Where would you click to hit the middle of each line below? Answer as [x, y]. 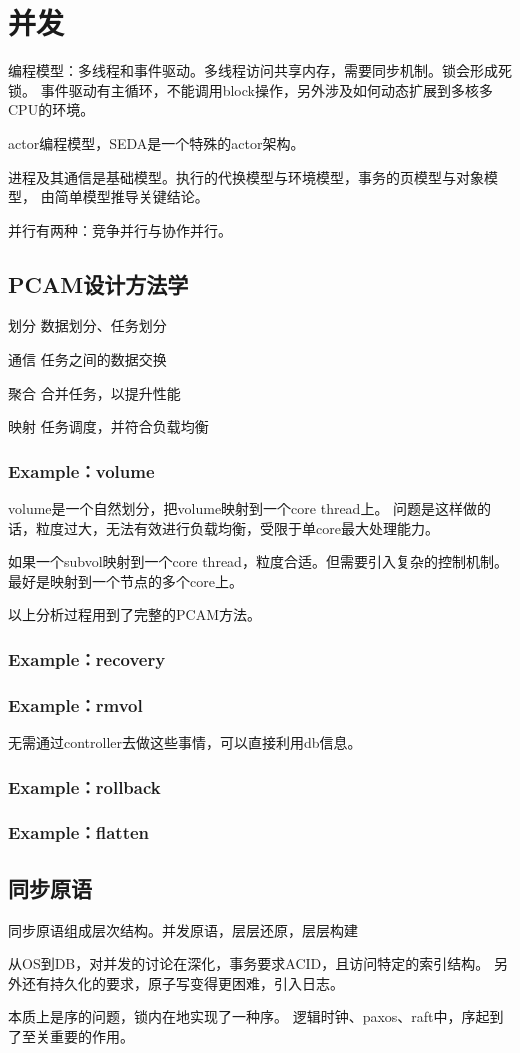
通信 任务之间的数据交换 [87, 359]
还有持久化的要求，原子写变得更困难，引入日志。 [182, 982]
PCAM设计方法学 [98, 283]
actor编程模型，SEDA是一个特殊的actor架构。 [156, 142]
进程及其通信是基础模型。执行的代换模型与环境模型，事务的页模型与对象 [246, 176]
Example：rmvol [75, 704]
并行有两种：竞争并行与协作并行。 [120, 229]
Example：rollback [84, 786]
